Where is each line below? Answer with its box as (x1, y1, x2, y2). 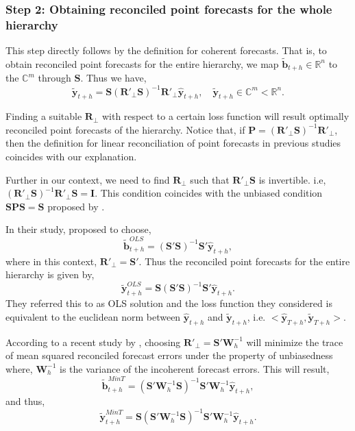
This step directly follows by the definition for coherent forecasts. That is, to (5, 43, 327, 58)
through (38, 71, 71, 85)
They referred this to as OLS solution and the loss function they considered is (5, 296, 332, 310)
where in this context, (5, 254, 97, 268)
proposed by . (47, 199, 105, 213)
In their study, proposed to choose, (5, 222, 151, 236)
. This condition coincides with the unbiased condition (95, 186, 323, 200)
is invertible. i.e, (258, 172, 326, 186)
